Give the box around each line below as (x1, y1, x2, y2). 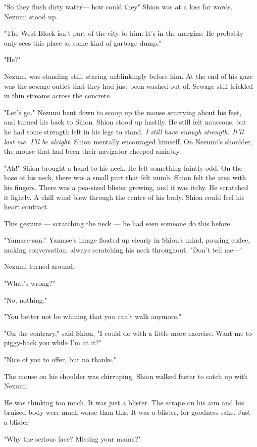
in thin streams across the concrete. (4, 90, 112, 101)
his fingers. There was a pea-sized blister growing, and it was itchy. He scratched (4, 182, 249, 192)
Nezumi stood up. (4, 11, 58, 21)
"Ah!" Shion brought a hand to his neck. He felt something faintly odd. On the (4, 162, 243, 173)
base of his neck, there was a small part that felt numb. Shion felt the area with (4, 172, 246, 183)
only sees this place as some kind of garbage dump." (4, 37, 161, 48)
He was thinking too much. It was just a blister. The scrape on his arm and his (4, 397, 244, 407)
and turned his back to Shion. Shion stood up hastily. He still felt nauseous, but (4, 117, 247, 127)
